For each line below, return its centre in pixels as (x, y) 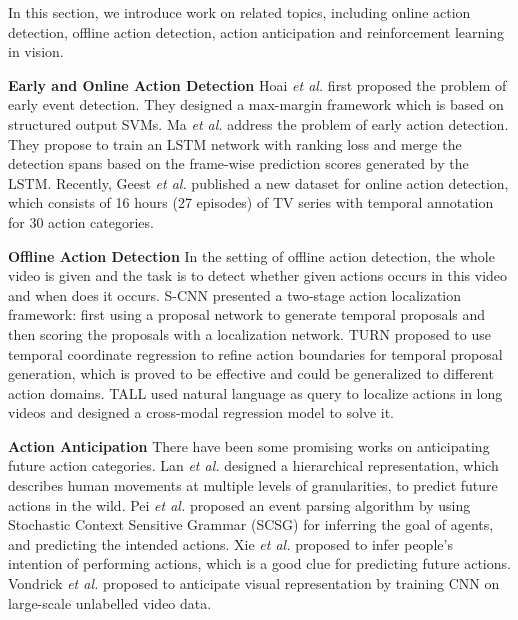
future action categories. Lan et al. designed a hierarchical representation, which (253, 465)
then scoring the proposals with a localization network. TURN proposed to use (249, 333)
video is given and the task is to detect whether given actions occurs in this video (258, 275)
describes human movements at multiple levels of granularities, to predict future (253, 485)
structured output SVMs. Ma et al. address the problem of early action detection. (258, 123)
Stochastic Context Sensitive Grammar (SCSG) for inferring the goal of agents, (251, 524)
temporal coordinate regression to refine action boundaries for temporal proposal (255, 353)
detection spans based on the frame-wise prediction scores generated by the (238, 163)
